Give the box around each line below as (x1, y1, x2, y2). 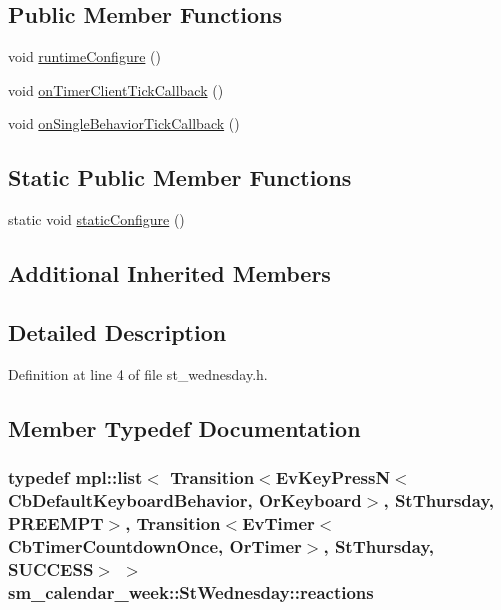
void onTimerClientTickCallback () (8, 79, 224, 100)
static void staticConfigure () (8, 209, 185, 230)
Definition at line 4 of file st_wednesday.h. (8, 363, 268, 384)
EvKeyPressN (275, 465, 391, 490)
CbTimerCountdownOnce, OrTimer (8, 533, 302, 558)
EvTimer (242, 510, 315, 535)
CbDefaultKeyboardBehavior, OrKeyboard (8, 487, 362, 512)
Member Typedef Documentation (8, 412, 361, 443)
